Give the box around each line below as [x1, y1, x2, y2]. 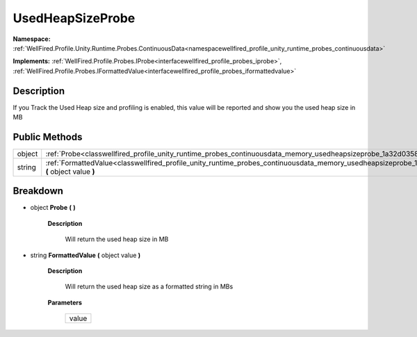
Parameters [47, 298, 83, 306]
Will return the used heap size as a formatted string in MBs [65, 282, 234, 291]
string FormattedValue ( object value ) [30, 251, 141, 259]
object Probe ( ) [30, 204, 76, 212]
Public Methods [13, 131, 83, 142]
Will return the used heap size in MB [65, 235, 169, 243]
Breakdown [13, 185, 64, 197]
